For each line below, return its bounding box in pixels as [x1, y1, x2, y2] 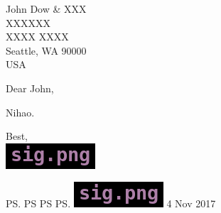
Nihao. [6, 104, 35, 119]
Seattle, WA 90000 [6, 43, 87, 58]
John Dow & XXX [6, 1, 87, 16]
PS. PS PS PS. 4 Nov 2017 [6, 196, 216, 211]
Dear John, [6, 80, 54, 95]
